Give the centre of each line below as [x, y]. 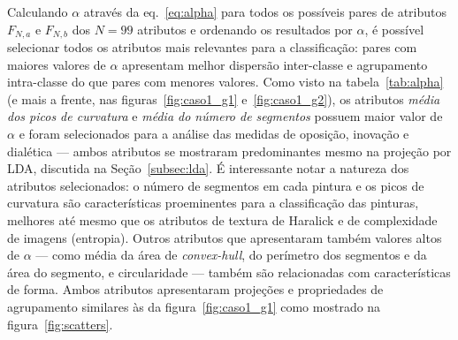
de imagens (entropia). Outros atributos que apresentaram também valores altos [225, 237]
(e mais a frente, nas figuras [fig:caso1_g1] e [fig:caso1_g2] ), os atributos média [224, 98]
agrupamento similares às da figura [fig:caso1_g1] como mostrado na [194, 306]
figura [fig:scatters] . [60, 324]
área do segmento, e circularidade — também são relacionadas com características [229, 272]
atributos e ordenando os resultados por [245, 29]
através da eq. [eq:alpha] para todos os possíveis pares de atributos [265, 11]
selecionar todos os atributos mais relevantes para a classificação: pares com [212, 47]
